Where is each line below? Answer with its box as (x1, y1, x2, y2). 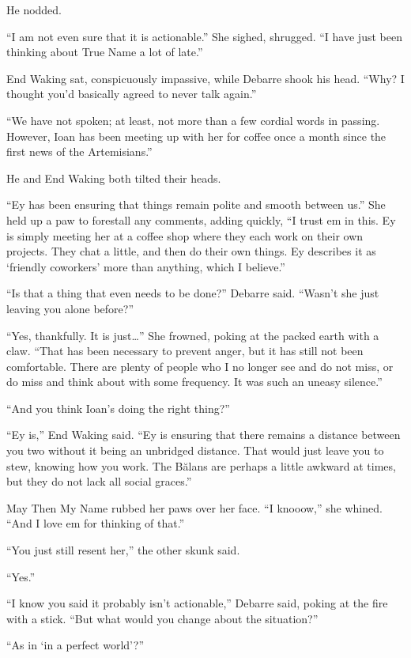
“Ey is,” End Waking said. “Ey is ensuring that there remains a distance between (6, 426, 401, 443)
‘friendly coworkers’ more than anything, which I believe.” (6, 258, 285, 274)
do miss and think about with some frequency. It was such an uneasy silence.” (6, 373, 383, 390)
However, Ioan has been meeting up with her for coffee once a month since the (6, 127, 386, 144)
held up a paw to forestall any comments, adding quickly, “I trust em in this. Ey (6, 211, 396, 228)
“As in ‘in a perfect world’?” (6, 637, 144, 653)
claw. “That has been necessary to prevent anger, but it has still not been (6, 342, 364, 359)
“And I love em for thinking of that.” (6, 515, 185, 531)
